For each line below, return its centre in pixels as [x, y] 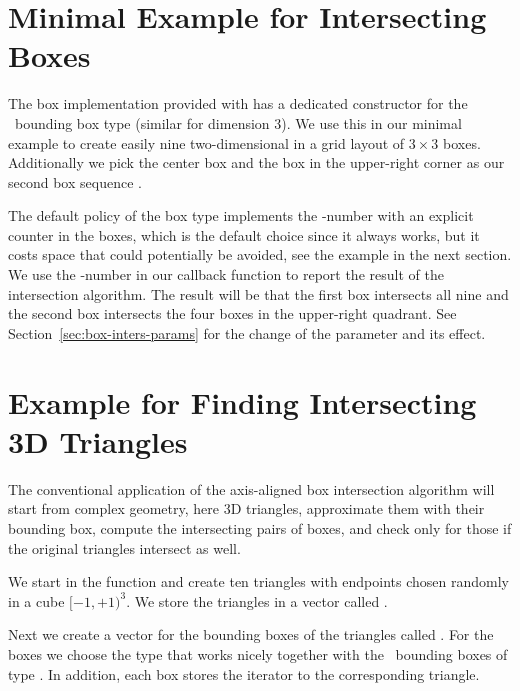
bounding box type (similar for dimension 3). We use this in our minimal [238, 122]
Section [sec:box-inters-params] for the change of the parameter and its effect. [247, 332]
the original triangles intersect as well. [124, 547]
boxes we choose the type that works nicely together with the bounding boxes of [258, 653]
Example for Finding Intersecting [242, 401]
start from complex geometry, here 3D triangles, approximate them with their [246, 508]
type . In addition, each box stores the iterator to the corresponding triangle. [244, 673]
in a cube [36, 600]
